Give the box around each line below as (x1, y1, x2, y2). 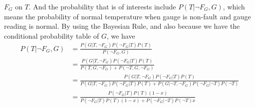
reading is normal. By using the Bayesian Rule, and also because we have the (4, 21, 240, 31)
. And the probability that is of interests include (28, 1, 176, 11)
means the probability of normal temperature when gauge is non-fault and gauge (4, 11, 251, 21)
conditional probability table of (4, 30, 99, 41)
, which (223, 1, 245, 11)
